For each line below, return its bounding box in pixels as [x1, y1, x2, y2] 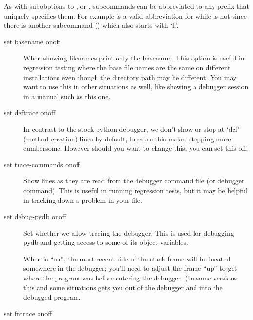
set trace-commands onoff [4, 159, 80, 169]
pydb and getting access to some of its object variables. [23, 237, 188, 247]
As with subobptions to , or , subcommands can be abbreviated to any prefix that [4, 1, 249, 11]
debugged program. [23, 292, 81, 302]
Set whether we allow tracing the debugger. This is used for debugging [23, 227, 234, 238]
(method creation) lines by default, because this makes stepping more [23, 133, 231, 143]
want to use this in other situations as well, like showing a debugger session [23, 81, 249, 92]
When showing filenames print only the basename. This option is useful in [23, 53, 245, 63]
